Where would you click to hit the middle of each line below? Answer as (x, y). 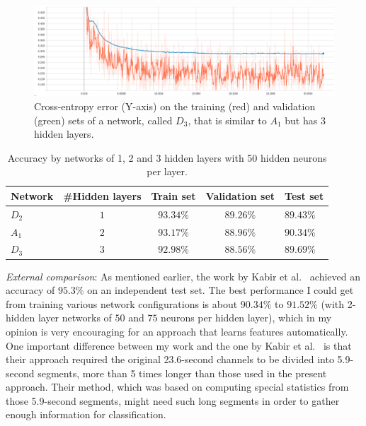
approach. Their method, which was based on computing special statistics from (177, 387)
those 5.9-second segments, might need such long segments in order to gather (173, 400)
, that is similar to (227, 120)
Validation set (240, 195)
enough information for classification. (86, 414)
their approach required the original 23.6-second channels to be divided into (170, 359)
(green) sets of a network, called (103, 120)
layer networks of (75, 318)
